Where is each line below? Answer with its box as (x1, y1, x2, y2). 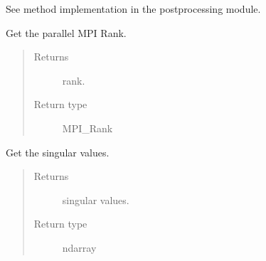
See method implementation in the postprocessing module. (6, 1, 261, 16)
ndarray (62, 240, 97, 255)
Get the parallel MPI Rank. (6, 25, 127, 40)
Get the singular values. (6, 144, 110, 159)
